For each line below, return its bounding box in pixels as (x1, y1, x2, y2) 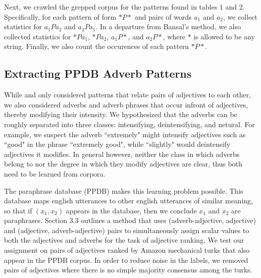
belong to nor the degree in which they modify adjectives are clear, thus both (4, 158, 242, 169)
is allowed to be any (193, 31, 255, 41)
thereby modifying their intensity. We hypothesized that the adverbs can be (4, 109, 237, 120)
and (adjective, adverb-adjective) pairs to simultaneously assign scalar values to (4, 225, 249, 235)
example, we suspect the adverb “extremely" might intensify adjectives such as (4, 129, 246, 139)
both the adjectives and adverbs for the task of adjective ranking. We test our (4, 235, 244, 245)
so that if (4, 205, 32, 215)
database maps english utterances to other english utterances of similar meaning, (4, 195, 253, 206)
